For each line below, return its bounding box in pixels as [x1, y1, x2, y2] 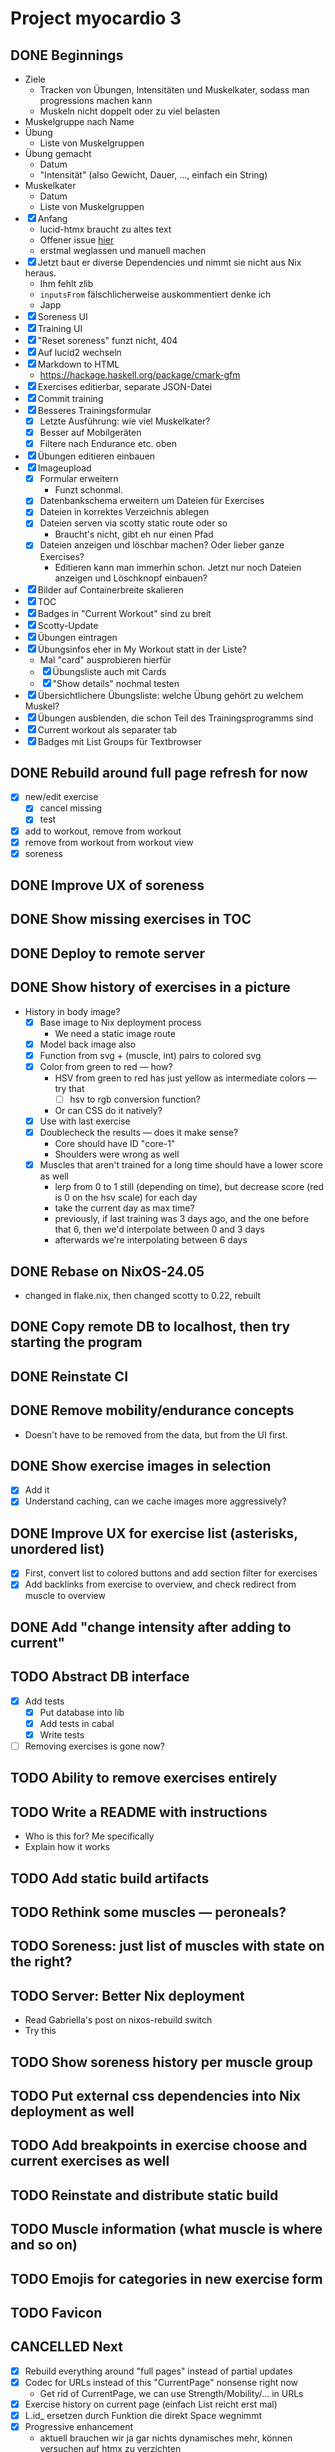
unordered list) [10, 1540, 105, 1557]
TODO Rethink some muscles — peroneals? [10, 1903, 287, 1921]
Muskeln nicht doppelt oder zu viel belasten [39, 105, 221, 117]
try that [54, 1082, 85, 1094]
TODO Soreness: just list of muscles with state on [10, 1938, 325, 1955]
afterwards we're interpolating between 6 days [54, 1234, 248, 1246]
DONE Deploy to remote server [10, 945, 206, 962]
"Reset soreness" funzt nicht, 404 [37, 335, 178, 346]
